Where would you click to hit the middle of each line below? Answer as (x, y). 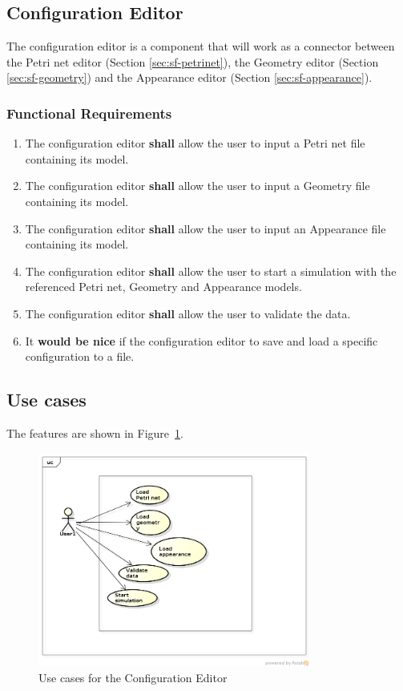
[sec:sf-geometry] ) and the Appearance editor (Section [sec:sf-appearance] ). (189, 77)
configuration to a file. (80, 356)
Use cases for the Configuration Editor (133, 678)
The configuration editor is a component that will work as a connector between (201, 46)
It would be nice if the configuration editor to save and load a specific (201, 340)
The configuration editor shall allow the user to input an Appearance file (206, 228)
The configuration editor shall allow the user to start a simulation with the (211, 271)
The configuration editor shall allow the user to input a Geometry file (197, 186)
